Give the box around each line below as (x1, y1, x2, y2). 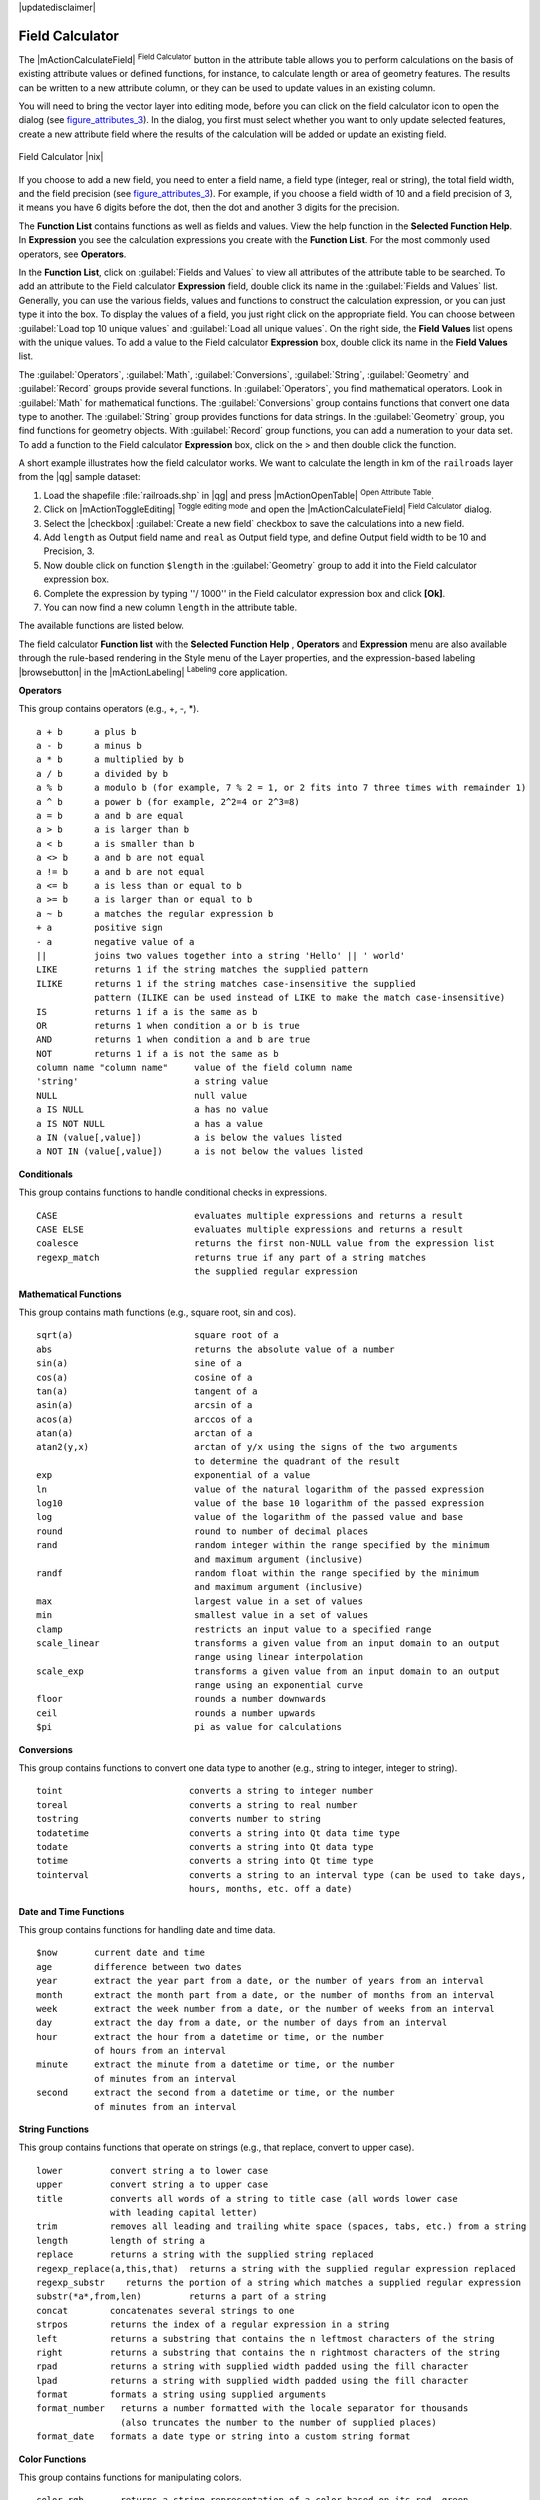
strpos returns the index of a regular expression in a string (36, 2319, 390, 2330)
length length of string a (36, 2235, 205, 2246)
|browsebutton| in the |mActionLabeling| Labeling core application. (18, 664, 288, 678)
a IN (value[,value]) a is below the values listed (36, 1132, 342, 1144)
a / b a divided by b (36, 768, 169, 779)
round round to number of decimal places (36, 1525, 369, 1537)
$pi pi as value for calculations (36, 1721, 342, 1733)
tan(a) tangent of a (36, 1385, 259, 1397)
